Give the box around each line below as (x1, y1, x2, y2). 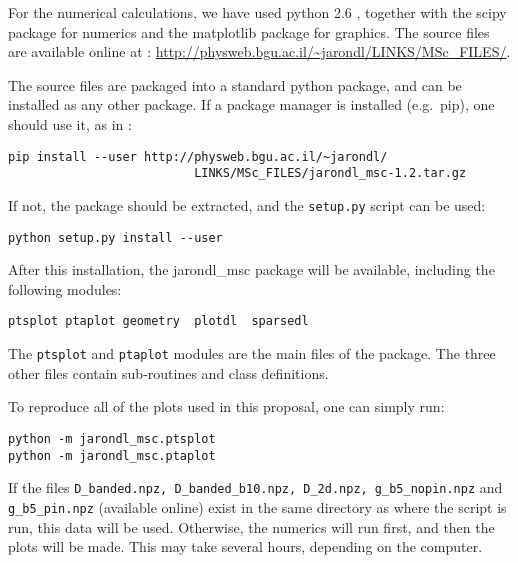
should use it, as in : (8, 113, 132, 134)
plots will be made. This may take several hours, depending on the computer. (8, 536, 483, 557)
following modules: (8, 278, 122, 299)
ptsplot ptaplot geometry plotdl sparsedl (8, 314, 309, 329)
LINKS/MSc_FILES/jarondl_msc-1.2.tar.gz (194, 166, 467, 181)
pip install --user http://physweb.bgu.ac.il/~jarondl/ (8, 149, 388, 164)
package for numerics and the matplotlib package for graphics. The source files (8, 21, 490, 42)
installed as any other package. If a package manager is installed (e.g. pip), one (8, 94, 495, 115)
